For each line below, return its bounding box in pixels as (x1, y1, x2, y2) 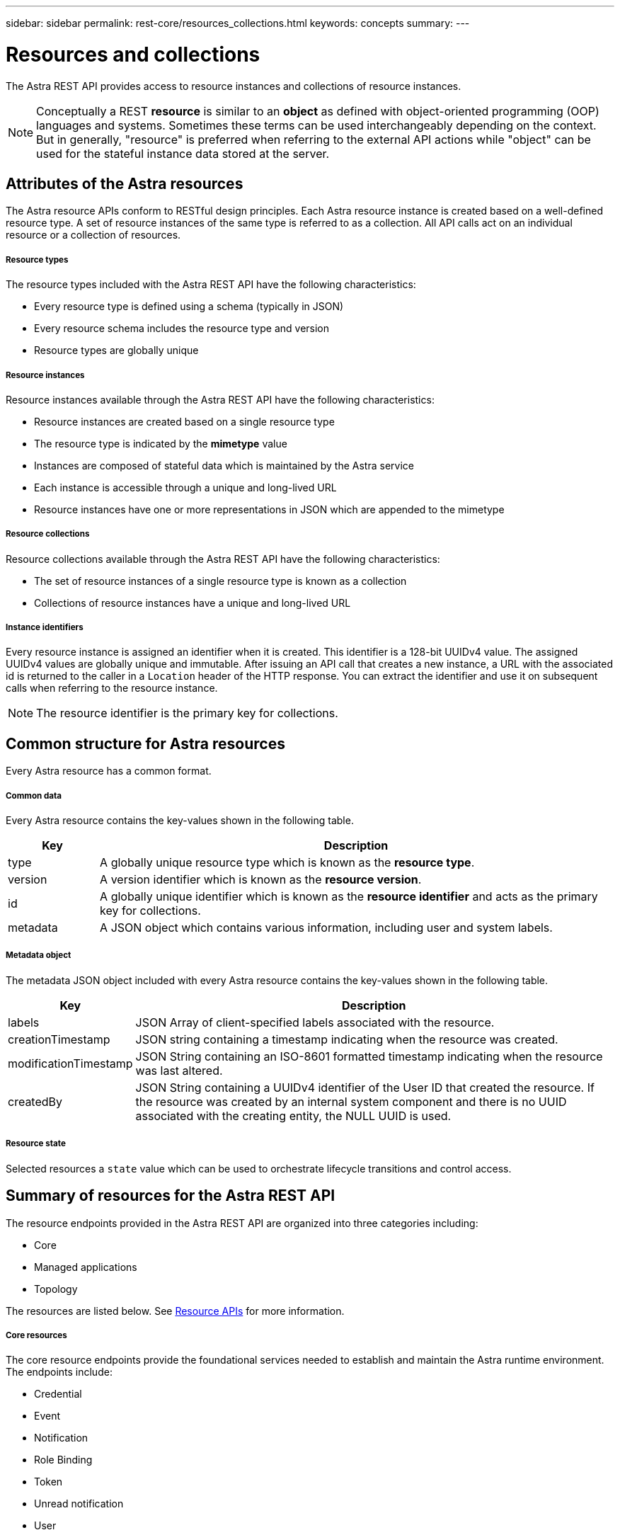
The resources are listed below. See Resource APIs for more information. (6, 1304, 345, 1317)
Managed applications (34, 1260, 137, 1273)
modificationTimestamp (8, 1056, 133, 1071)
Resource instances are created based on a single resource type (34, 415, 335, 428)
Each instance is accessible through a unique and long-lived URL (34, 481, 337, 493)
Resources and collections (6, 42, 260, 67)
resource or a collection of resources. (6, 229, 181, 241)
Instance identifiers (6, 622, 84, 633)
